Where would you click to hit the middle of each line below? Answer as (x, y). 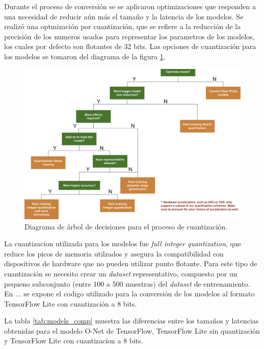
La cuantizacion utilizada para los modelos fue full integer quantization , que (123, 243)
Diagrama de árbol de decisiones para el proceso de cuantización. (126, 226)
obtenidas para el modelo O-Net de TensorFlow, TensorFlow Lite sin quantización (132, 330)
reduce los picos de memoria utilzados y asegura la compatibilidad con (114, 253)
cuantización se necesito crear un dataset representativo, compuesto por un (121, 273)
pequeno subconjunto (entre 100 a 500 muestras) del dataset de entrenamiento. (127, 283)
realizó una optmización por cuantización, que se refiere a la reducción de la (123, 26)
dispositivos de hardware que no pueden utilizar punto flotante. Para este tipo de (131, 263)
